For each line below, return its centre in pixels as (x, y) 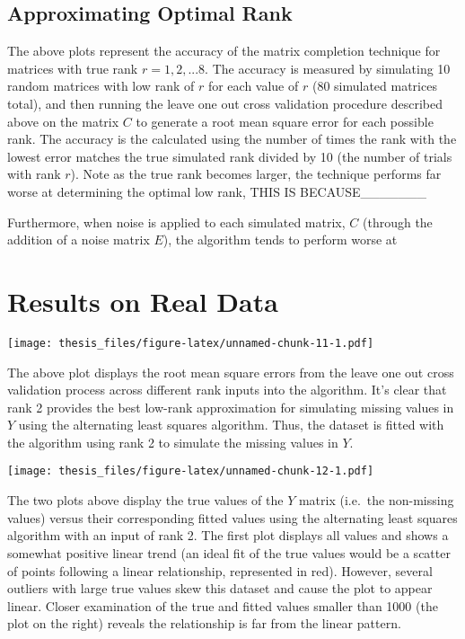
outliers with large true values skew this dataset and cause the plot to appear (220, 588)
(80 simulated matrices (374, 86)
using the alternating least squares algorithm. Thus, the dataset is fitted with (231, 425)
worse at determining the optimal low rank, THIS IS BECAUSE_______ (217, 191)
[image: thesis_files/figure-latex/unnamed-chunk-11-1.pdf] (191, 343)
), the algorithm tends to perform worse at (280, 240)
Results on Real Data (143, 301)
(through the (397, 222)
